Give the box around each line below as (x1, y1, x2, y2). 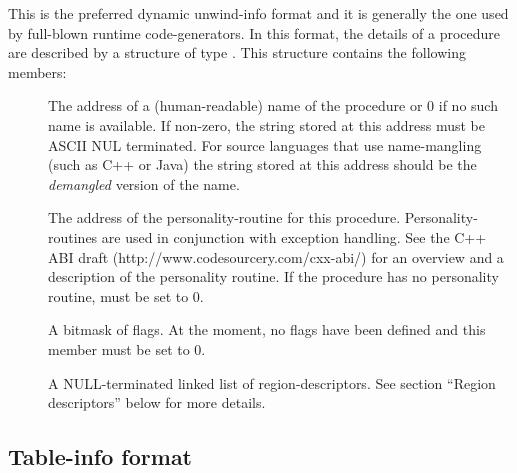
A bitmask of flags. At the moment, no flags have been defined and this (48, 319, 486, 340)
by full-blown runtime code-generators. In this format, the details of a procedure (8, 22, 501, 43)
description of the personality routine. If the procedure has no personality (48, 266, 499, 287)
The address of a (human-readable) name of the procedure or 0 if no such (48, 95, 498, 116)
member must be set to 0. (48, 338, 206, 359)
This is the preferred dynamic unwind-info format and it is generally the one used (8, 3, 509, 23)
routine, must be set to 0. (48, 285, 204, 306)
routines (48, 226, 98, 247)
